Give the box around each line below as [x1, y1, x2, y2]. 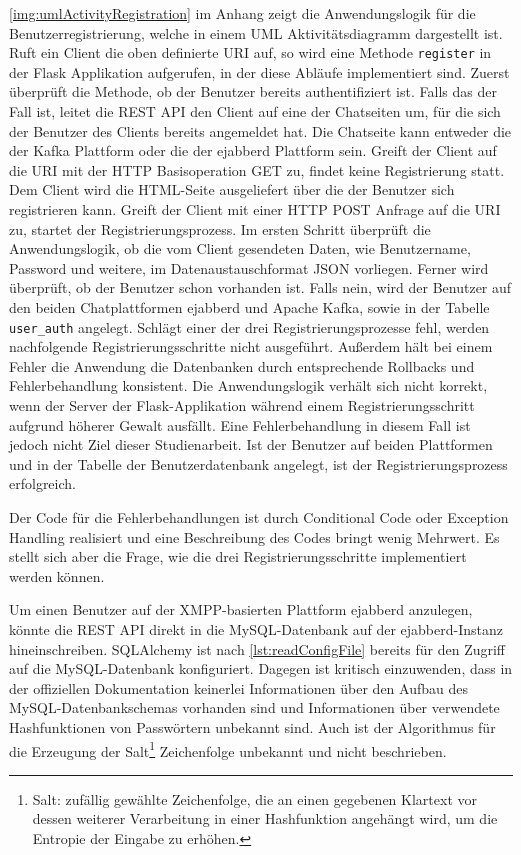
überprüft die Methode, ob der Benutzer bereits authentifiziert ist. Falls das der [9, 81, 497, 102]
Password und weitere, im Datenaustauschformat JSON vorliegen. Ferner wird [9, 257, 489, 278]
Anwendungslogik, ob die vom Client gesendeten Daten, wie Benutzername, [9, 238, 471, 259]
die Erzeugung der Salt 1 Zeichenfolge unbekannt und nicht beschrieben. [9, 737, 447, 761]
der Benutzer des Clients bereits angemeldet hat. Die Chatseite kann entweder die [9, 120, 512, 141]
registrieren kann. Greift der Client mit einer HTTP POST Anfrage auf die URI [9, 199, 501, 219]
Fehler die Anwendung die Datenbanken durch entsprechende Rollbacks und [9, 355, 475, 376]
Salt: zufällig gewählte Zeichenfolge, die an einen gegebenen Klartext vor [32, 788, 477, 809]
